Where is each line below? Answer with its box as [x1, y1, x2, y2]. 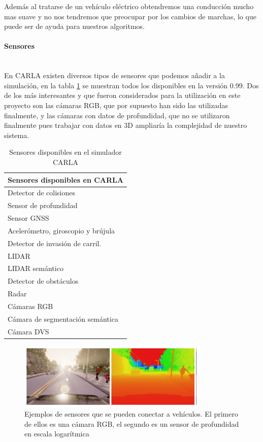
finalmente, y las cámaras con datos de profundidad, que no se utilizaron [4, 110, 230, 120]
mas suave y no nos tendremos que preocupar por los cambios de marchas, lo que [4, 11, 256, 21]
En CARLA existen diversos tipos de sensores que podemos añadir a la [4, 70, 225, 81]
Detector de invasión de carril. [8, 237, 102, 248]
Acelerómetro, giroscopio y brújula [8, 225, 115, 235]
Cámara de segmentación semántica [8, 313, 118, 324]
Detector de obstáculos [8, 276, 79, 286]
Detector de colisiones [8, 187, 75, 198]
